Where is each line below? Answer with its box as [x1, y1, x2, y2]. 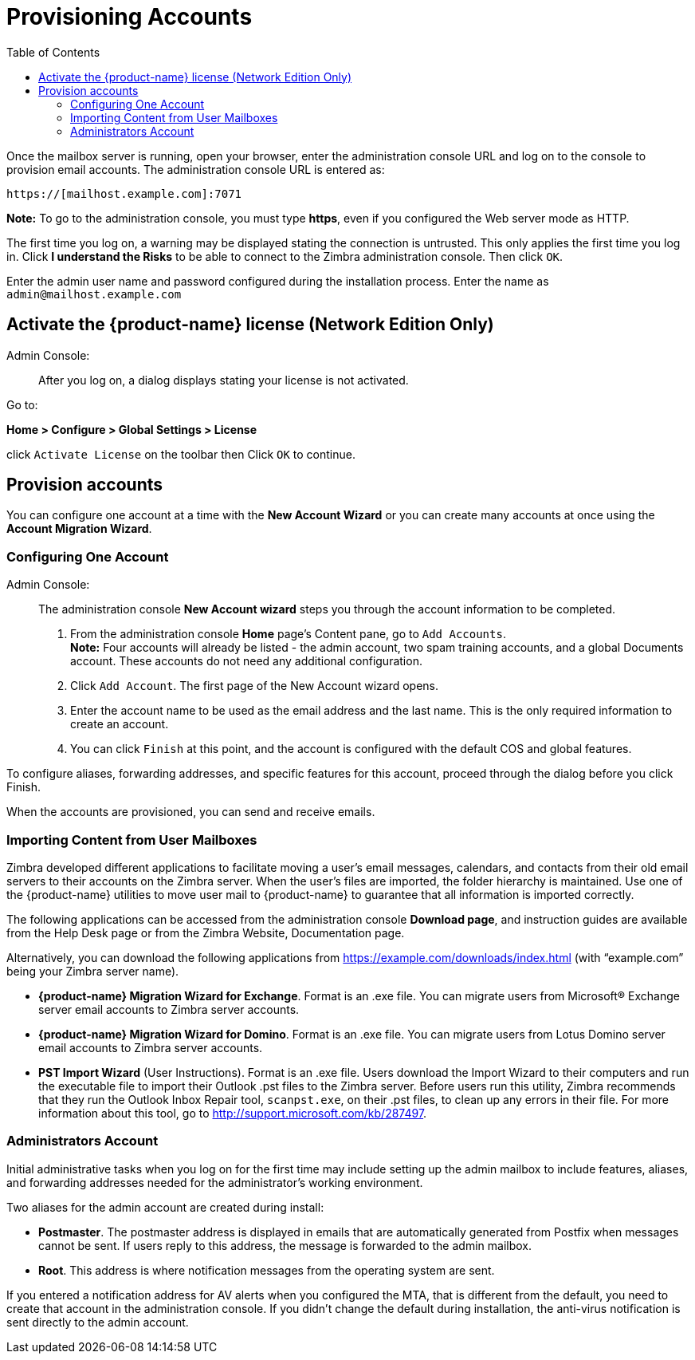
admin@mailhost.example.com [6, 287, 182, 301]
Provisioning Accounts [6, 3, 253, 30]
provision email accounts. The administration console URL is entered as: [6, 162, 385, 176]
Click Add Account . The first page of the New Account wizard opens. [70, 679, 439, 693]
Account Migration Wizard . [6, 522, 152, 536]
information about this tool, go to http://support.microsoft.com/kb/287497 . [38, 1106, 427, 1120]
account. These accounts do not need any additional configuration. [70, 654, 422, 668]
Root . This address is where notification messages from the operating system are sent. [38, 1263, 495, 1277]
